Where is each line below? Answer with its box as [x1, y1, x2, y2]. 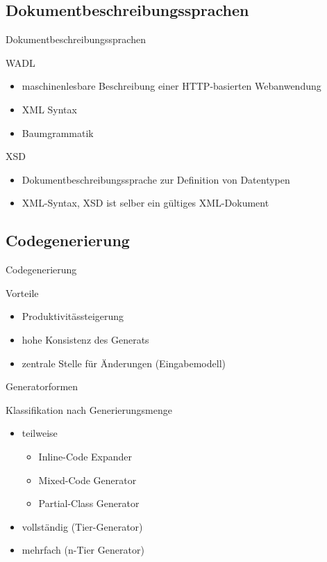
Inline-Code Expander [38, 449, 133, 463]
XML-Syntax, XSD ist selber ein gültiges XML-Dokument [22, 195, 269, 210]
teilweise [22, 426, 58, 440]
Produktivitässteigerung [22, 309, 124, 323]
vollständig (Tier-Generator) [22, 519, 143, 533]
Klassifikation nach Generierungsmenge [6, 402, 172, 417]
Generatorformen [6, 379, 78, 394]
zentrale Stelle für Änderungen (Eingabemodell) [22, 355, 226, 370]
